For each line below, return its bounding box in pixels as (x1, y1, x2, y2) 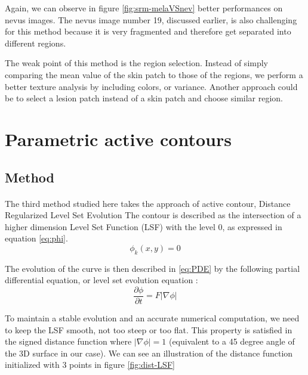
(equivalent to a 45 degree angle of (168, 335, 295, 348)
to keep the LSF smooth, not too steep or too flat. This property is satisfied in (5, 323, 292, 336)
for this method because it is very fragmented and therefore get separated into (5, 25, 291, 38)
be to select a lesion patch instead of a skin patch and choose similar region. (5, 92, 284, 104)
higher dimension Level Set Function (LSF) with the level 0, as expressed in (5, 220, 282, 233)
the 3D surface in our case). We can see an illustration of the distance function (5, 346, 293, 359)
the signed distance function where (5, 335, 132, 348)
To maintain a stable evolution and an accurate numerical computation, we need (5, 311, 300, 324)
